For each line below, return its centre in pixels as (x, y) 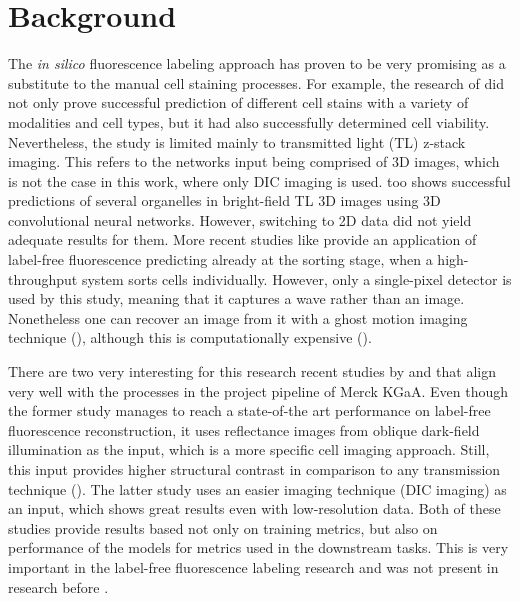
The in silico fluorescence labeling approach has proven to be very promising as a (257, 63)
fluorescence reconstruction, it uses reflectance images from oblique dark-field (244, 429)
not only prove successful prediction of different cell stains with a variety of (238, 102)
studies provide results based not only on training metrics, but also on (223, 527)
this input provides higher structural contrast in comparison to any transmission (254, 469)
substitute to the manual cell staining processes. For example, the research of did (256, 82)
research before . (58, 586)
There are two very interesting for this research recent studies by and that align (252, 371)
